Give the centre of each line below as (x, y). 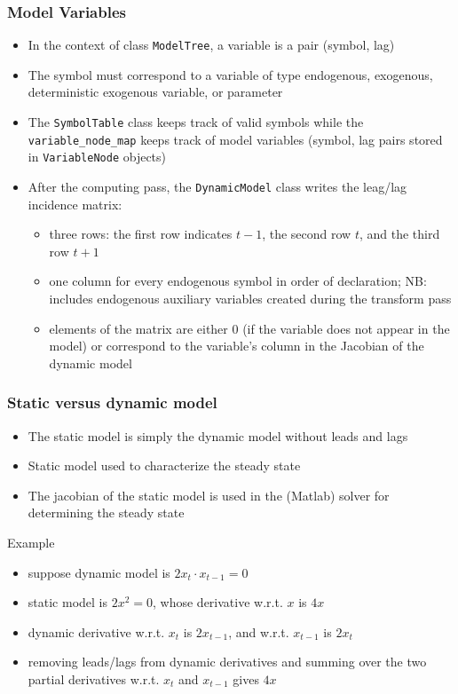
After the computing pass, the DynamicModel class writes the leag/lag (217, 187)
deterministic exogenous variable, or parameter (155, 92)
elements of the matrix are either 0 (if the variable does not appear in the (249, 328)
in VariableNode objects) (97, 157)
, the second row (307, 234)
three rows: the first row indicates (141, 234)
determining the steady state (106, 513)
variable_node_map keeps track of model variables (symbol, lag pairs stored (235, 139)
